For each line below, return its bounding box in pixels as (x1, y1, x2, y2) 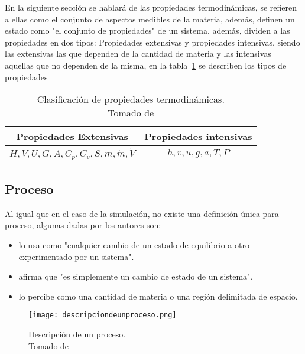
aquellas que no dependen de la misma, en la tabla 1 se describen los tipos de (5, 59, 287, 71)
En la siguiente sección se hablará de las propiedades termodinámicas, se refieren (5, 1, 297, 13)
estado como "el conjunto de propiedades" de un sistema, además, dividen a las (5, 24, 290, 37)
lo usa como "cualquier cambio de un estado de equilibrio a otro (18, 239, 249, 251)
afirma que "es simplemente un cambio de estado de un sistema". (18, 270, 253, 282)
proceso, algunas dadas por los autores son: (5, 219, 161, 231)
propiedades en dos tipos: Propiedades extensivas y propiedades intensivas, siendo (5, 35, 300, 48)
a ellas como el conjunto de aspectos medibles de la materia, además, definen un (5, 12, 295, 25)
